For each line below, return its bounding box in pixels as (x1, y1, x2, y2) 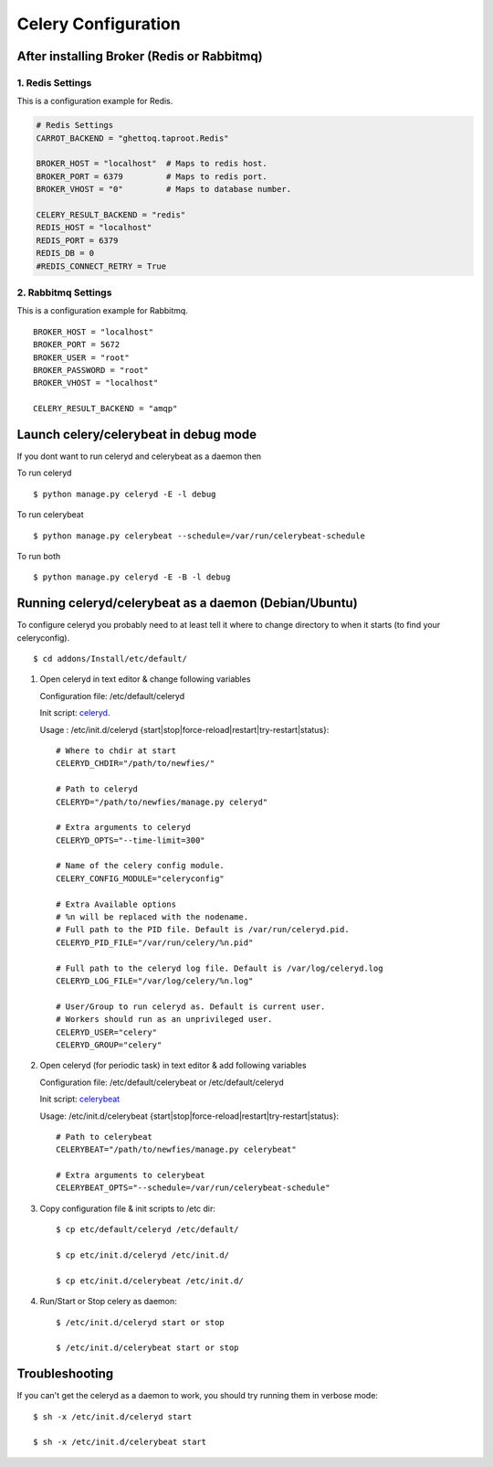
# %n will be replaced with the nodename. (56, 912, 249, 922)
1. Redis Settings (16, 76, 92, 89)
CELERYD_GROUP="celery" (56, 1039, 163, 1050)
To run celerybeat (16, 509, 84, 520)
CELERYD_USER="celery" (56, 1026, 158, 1037)
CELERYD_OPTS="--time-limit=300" (56, 834, 205, 845)
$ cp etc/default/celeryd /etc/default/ (56, 1225, 239, 1235)
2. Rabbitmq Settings (16, 286, 112, 299)
